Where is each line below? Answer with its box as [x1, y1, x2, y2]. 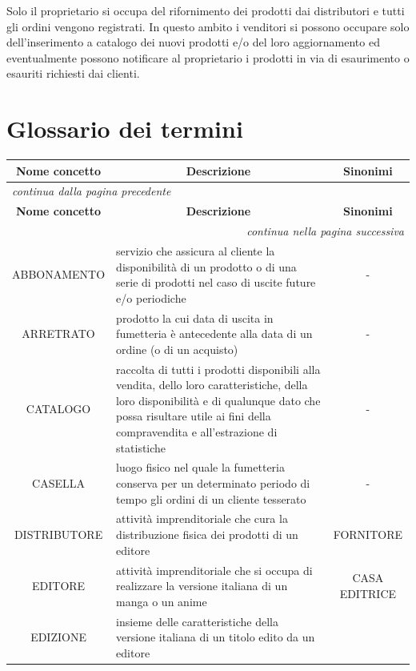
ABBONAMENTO [12, 266, 106, 283]
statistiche [116, 439, 166, 456]
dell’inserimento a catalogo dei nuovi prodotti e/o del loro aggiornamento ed [6, 34, 380, 50]
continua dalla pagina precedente [12, 183, 171, 199]
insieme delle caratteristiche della [116, 613, 278, 629]
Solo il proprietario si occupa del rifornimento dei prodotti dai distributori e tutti [6, 2, 405, 18]
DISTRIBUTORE [14, 526, 103, 543]
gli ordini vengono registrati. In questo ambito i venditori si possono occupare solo [6, 18, 410, 34]
